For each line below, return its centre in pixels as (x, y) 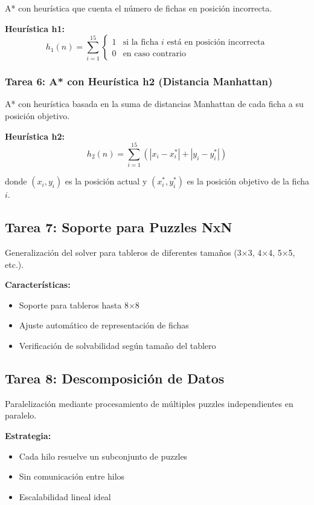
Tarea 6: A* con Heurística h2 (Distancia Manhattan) (139, 81)
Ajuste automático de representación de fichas (104, 325)
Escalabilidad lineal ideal (65, 496)
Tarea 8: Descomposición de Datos (115, 378)
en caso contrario (154, 54)
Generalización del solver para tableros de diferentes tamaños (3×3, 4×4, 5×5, (150, 252)
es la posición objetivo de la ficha (248, 181)
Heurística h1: (35, 28)
